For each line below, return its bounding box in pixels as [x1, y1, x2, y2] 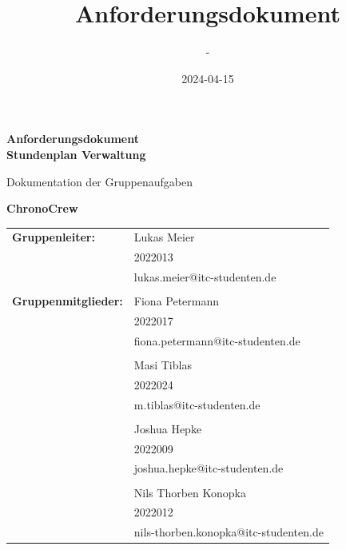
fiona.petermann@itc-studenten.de [133, 332, 300, 349]
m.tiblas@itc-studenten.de [133, 396, 260, 412]
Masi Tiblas [133, 357, 192, 373]
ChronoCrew [6, 200, 78, 217]
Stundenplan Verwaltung [6, 145, 146, 162]
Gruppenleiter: [12, 229, 95, 245]
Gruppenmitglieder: [12, 293, 123, 309]
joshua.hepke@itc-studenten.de [133, 460, 284, 476]
